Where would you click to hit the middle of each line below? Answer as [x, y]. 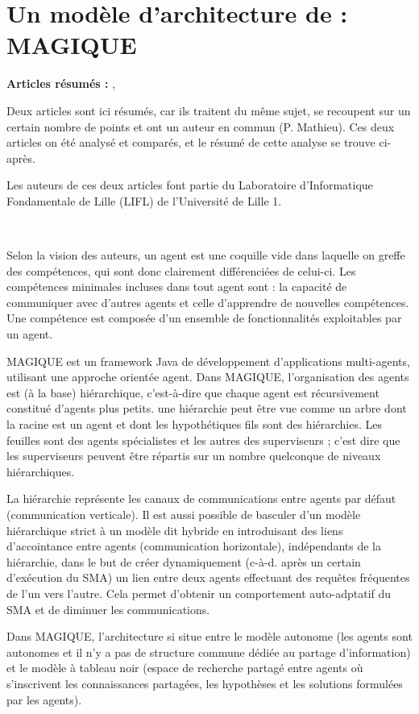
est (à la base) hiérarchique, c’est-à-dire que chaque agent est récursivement [193, 392]
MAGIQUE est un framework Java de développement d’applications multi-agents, [208, 361]
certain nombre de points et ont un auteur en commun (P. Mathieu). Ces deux [201, 126]
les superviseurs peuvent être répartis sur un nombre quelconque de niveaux [194, 456]
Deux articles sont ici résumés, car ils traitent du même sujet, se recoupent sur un [209, 110]
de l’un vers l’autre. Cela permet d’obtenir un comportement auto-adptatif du [199, 593]
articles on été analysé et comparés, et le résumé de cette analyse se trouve [191, 142]
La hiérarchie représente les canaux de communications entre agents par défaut [201, 498]
